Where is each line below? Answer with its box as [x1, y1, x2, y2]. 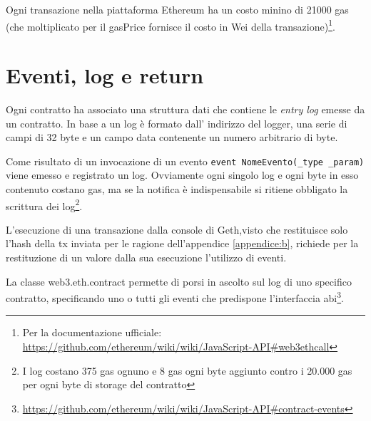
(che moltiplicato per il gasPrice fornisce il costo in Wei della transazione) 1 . [6, 16, 335, 33]
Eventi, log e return [6, 61, 204, 90]
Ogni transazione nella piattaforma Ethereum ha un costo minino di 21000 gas [6, 2, 349, 16]
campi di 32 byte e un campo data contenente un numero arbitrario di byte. [6, 130, 338, 145]
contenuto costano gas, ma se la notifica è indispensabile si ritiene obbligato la [6, 182, 348, 196]
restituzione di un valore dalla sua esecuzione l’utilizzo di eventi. [6, 250, 287, 265]
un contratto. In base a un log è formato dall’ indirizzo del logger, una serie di [6, 115, 347, 130]
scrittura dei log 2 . [6, 196, 83, 213]
